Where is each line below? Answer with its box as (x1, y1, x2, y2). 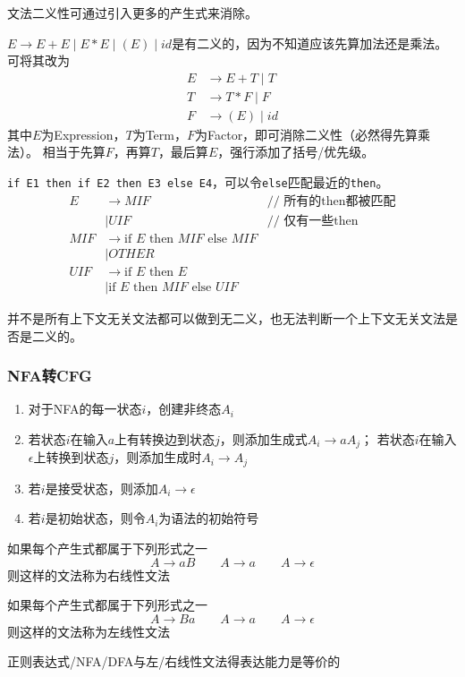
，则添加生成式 (219, 429, 308, 448)
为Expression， (41, 124, 126, 143)
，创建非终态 (146, 399, 222, 418)
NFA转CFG (7, 364, 92, 387)
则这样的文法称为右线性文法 (7, 565, 170, 584)
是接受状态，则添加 (45, 478, 158, 497)
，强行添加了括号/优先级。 (217, 142, 375, 161)
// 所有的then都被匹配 (266, 194, 396, 208)
